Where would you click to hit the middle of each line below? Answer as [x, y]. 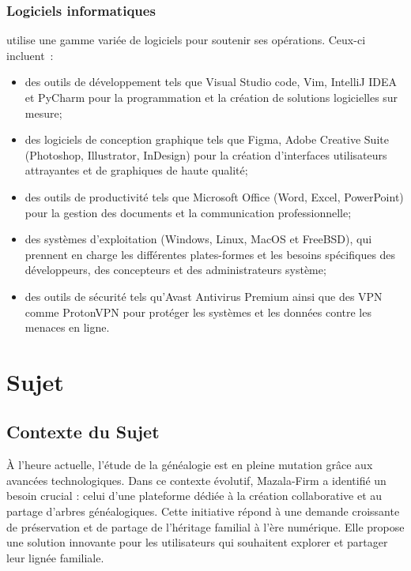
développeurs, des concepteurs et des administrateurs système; [175, 270]
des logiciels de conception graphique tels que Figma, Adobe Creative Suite [207, 139]
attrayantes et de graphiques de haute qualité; [136, 170]
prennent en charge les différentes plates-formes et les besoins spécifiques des [210, 254]
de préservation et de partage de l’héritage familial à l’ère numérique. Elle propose [205, 526]
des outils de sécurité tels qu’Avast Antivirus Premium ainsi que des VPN [204, 296]
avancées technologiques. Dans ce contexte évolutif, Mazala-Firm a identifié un [196, 480]
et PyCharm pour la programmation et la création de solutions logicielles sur [211, 97]
